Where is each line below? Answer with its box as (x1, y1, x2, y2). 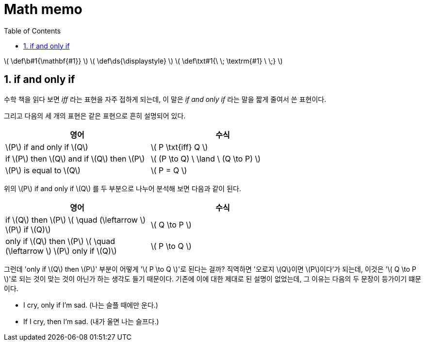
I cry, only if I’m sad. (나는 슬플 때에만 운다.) (23, 300, 158, 309)
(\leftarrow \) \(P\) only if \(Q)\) (5, 246, 117, 256)
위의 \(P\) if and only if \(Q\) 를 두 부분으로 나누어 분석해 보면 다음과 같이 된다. (4, 184, 241, 193)
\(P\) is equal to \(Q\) (5, 165, 81, 175)
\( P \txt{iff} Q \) (151, 142, 208, 152)
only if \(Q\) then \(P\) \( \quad (5, 236, 115, 246)
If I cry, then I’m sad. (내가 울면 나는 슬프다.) (23, 317, 159, 326)
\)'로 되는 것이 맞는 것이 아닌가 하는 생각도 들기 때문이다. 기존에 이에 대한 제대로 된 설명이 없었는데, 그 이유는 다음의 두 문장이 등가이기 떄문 (4, 274, 422, 283)
